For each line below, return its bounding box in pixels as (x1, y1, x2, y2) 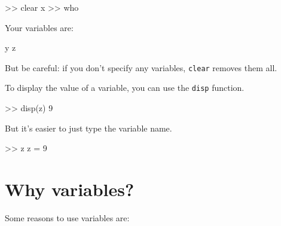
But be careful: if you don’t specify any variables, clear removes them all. (5, 61, 277, 74)
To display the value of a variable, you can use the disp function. (5, 81, 245, 94)
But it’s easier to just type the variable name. (5, 121, 172, 134)
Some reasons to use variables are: (5, 212, 130, 224)
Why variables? (5, 177, 135, 201)
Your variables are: (5, 21, 74, 33)
